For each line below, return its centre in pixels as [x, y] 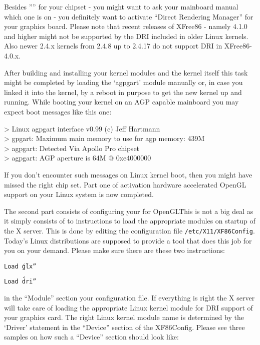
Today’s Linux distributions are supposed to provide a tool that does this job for [128, 240]
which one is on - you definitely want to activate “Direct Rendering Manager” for [129, 16]
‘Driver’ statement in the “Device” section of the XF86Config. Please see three [124, 327]
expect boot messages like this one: [58, 111]
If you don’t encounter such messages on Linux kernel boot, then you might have [128, 174]
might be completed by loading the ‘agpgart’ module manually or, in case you [123, 82]
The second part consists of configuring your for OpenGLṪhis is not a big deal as [129, 211]
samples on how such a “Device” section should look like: [91, 337]
